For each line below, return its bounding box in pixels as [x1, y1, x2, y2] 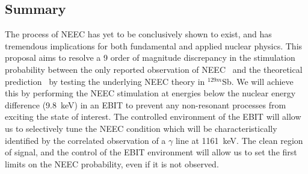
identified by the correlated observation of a [5, 134, 166, 146]
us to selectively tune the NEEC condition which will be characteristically [5, 122, 277, 134]
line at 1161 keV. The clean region [175, 134, 303, 146]
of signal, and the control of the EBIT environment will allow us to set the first [5, 146, 297, 158]
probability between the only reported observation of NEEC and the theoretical [5, 63, 303, 75]
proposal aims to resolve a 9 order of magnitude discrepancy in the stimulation [5, 51, 295, 64]
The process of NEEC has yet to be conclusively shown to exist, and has [5, 28, 272, 40]
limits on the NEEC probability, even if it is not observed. [5, 157, 219, 170]
